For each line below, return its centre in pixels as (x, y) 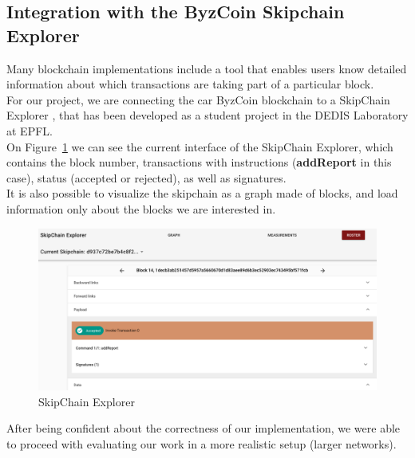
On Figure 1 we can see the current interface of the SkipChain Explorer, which (200, 146)
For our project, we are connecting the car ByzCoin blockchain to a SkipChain (198, 99)
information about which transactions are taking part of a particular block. (190, 84)
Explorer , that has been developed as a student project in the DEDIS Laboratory (207, 115)
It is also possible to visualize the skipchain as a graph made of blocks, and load (202, 193)
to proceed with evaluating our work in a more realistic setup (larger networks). (202, 444)
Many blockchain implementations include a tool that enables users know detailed (207, 68)
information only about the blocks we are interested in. (141, 208)
